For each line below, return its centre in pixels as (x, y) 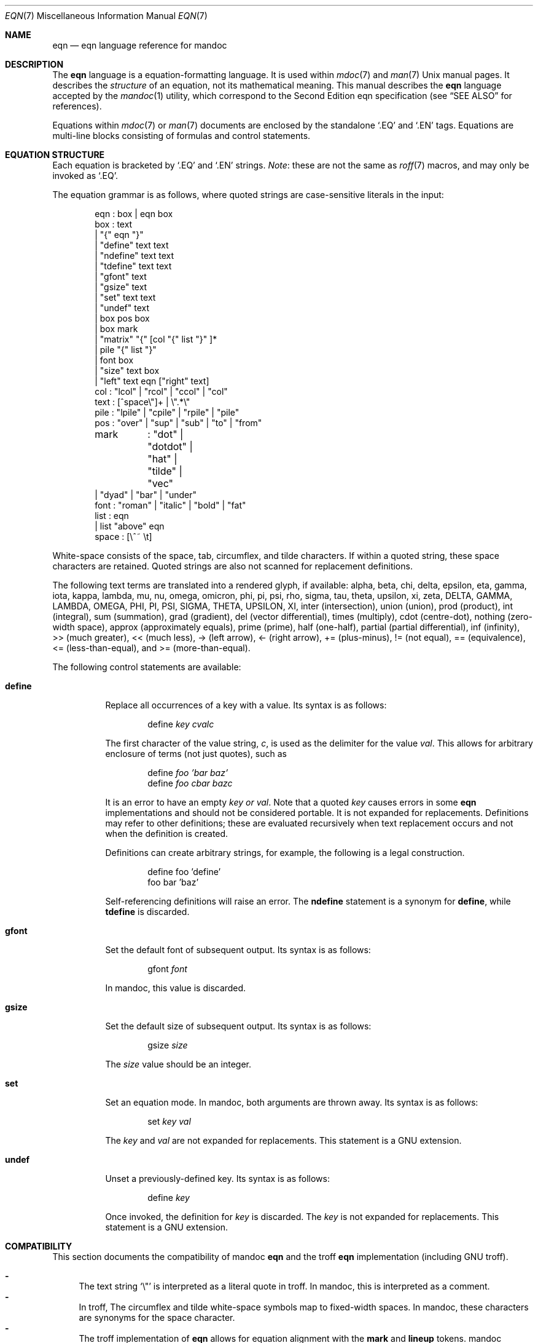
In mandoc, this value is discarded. (176, 988)
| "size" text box (127, 370)
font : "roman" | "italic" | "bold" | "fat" (170, 505)
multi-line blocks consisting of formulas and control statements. (181, 136)
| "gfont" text (121, 276)
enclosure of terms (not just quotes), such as (196, 754)
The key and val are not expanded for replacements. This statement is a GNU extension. (283, 1140)
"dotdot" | (170, 446)
